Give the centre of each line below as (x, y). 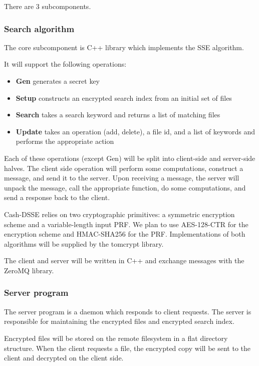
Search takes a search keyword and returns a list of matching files (118, 115)
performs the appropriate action (65, 141)
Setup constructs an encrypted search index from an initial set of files (124, 98)
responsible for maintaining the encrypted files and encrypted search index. (119, 321)
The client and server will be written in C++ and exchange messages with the (124, 260)
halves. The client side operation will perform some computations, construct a (124, 168)
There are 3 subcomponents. (48, 6)
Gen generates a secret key (58, 81)
